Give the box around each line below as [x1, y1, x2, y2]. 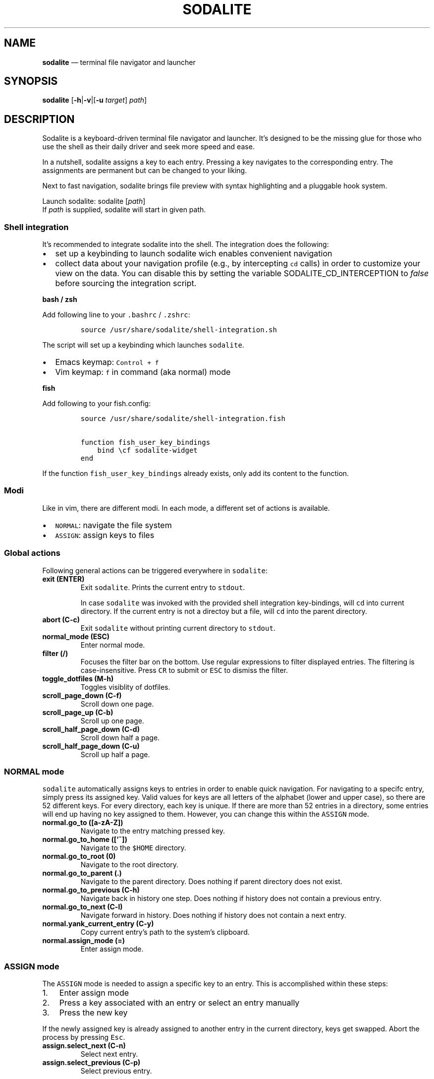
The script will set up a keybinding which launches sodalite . [42, 341, 244, 350]
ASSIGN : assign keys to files [55, 530, 155, 540]
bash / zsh [42, 295, 77, 304]
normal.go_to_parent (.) [42, 869, 122, 878]
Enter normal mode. [80, 640, 145, 649]
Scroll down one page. [80, 699, 154, 708]
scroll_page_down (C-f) [42, 691, 122, 700]
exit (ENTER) [42, 574, 85, 583]
